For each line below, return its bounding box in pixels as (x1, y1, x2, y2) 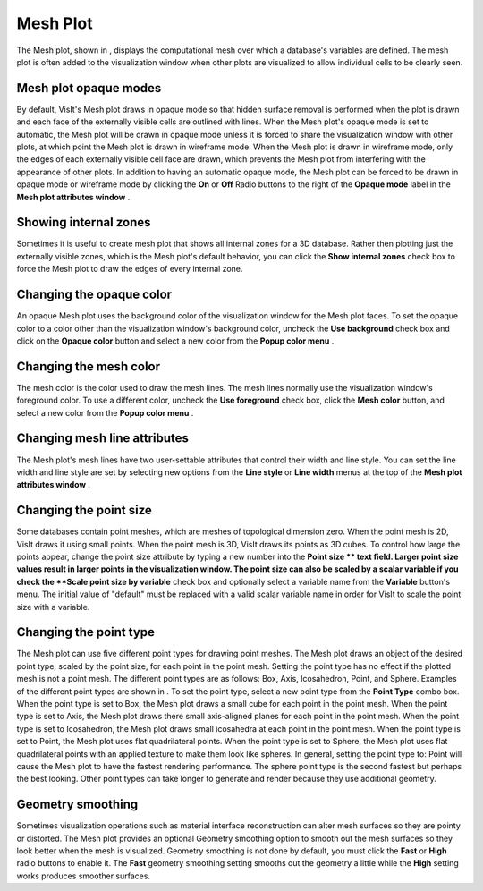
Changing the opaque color (16, 287, 173, 302)
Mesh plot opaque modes (16, 81, 162, 96)
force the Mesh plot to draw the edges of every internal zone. (16, 264, 243, 275)
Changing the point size (16, 503, 152, 518)
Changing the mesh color (16, 359, 161, 374)
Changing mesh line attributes (16, 430, 190, 446)
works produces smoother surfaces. (16, 870, 151, 881)
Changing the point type (16, 624, 156, 640)
